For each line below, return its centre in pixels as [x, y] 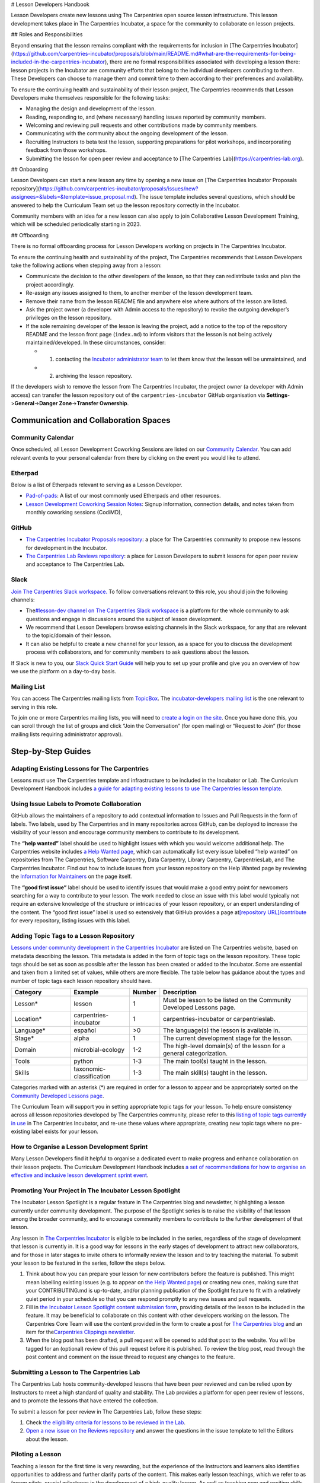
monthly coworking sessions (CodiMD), [74, 513]
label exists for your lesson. [65, 1132]
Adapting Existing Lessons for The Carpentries [80, 768]
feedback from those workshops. [66, 150]
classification [92, 1077]
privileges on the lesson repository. [69, 318]
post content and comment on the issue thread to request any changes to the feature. [130, 1357]
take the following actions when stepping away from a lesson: [87, 265]
